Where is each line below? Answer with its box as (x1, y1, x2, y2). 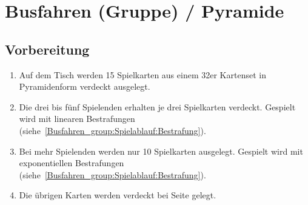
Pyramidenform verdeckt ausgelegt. (19, 80, 150, 93)
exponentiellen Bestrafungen (19, 156, 124, 169)
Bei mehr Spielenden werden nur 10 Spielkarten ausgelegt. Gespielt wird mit (19, 144, 303, 157)
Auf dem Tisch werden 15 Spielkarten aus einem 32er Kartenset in (19, 68, 266, 81)
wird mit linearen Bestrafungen (19, 112, 135, 125)
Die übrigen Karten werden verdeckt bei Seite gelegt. (19, 189, 216, 201)
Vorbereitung (5, 39, 90, 58)
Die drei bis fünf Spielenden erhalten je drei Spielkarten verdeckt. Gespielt (19, 100, 296, 113)
